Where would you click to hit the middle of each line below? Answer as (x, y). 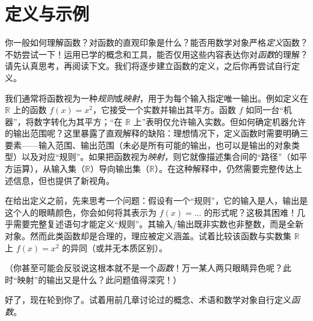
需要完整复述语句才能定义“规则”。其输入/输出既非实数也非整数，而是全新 (158, 224)
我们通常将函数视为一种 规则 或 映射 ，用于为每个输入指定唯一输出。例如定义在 (156, 98)
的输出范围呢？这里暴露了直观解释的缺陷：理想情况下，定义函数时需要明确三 (156, 133)
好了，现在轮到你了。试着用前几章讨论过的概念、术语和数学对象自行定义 (148, 300)
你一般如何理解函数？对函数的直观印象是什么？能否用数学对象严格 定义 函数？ (156, 42)
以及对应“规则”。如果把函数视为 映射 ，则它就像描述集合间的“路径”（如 (160, 157)
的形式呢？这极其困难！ (251, 212)
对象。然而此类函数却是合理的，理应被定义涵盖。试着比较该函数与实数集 (148, 236)
